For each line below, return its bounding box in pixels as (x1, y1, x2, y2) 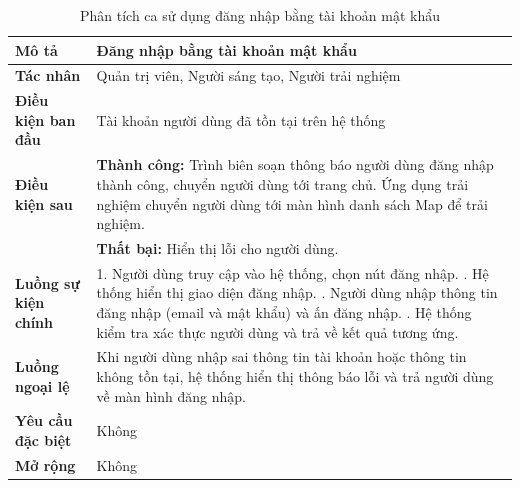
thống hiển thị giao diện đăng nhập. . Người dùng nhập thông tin (96, 282, 498, 303)
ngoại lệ (15, 375, 70, 396)
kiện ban (15, 109, 76, 130)
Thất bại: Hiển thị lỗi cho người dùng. (96, 237, 339, 258)
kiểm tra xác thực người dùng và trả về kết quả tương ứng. (96, 321, 459, 342)
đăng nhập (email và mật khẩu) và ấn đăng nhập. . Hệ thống (96, 301, 472, 322)
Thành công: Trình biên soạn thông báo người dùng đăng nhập (96, 154, 494, 175)
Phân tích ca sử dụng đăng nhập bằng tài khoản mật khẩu (79, 5, 441, 25)
